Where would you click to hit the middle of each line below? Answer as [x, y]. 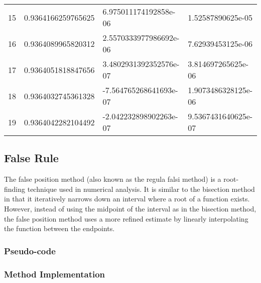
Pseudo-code [30, 251]
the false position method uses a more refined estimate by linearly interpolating [126, 218]
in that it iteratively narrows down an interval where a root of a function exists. [127, 199]
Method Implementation [55, 274]
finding [15, 189]
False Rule [31, 158]
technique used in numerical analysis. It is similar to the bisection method [141, 189]
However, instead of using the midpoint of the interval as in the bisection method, [130, 208]
